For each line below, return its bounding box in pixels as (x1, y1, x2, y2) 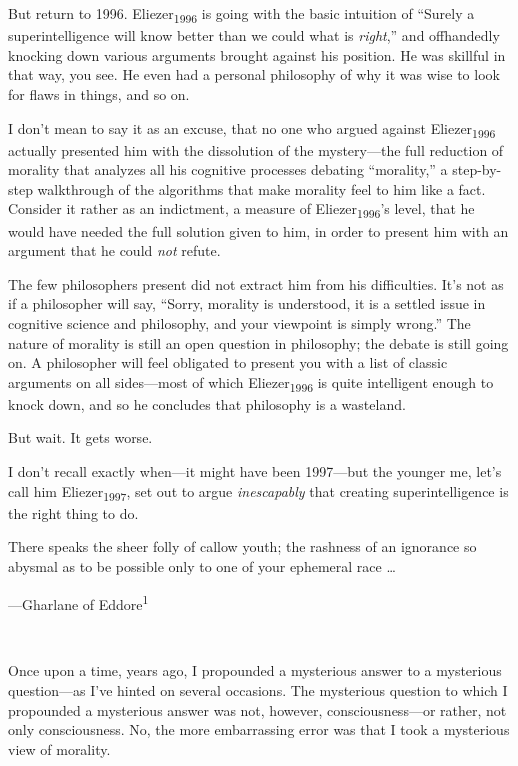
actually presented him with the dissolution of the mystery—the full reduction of (8, 139, 504, 160)
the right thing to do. (8, 502, 139, 523)
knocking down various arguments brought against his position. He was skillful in (8, 44, 506, 65)
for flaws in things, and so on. (8, 83, 190, 104)
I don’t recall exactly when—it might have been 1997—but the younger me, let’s (8, 461, 502, 481)
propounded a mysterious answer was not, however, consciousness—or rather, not (8, 699, 507, 720)
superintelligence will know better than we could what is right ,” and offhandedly (8, 25, 500, 46)
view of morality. (8, 738, 111, 759)
